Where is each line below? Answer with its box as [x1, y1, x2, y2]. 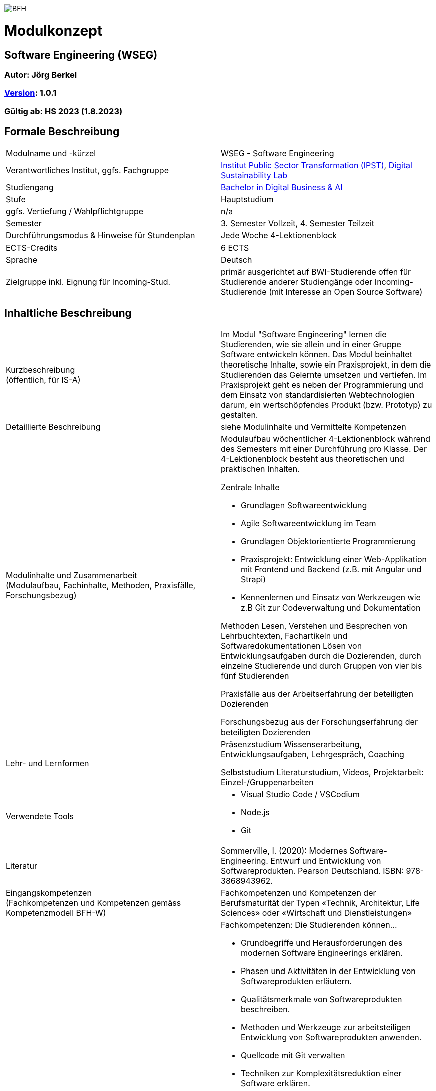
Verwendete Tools [6, 811, 74, 822]
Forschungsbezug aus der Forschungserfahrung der [221, 717, 418, 728]
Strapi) [241, 574, 266, 585]
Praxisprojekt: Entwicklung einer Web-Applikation [241, 554, 427, 565]
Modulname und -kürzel [6, 148, 96, 158]
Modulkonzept [4, 22, 103, 39]
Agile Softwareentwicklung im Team [241, 518, 376, 529]
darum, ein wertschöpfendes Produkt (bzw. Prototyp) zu [221, 400, 432, 410]
